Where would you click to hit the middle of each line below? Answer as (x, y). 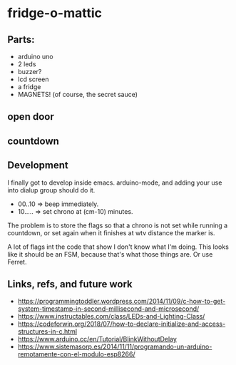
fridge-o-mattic (55, 13)
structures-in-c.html (47, 331)
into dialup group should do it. (51, 190)
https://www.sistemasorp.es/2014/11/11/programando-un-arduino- (115, 346)
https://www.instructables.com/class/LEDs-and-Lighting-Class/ (111, 317)
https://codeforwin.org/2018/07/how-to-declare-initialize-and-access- (122, 324)
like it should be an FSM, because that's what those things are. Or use (110, 254)
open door (31, 117)
